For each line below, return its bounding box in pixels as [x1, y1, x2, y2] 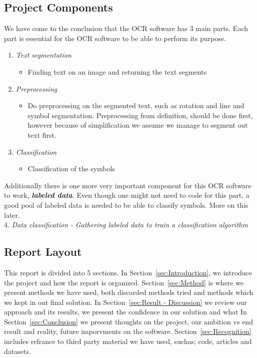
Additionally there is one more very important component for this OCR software [4, 180, 251, 190]
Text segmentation [15, 50, 71, 60]
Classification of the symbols [27, 163, 115, 174]
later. [4, 209, 20, 220]
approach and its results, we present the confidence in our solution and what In [4, 306, 247, 317]
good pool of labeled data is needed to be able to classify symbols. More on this [4, 199, 248, 210]
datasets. [4, 345, 31, 356]
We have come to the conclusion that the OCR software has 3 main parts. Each [4, 23, 248, 34]
